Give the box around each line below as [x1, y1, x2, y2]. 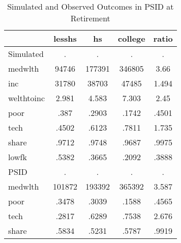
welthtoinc [8, 92, 45, 104]
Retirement [70, 12, 110, 24]
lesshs [53, 33, 77, 44]
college [118, 33, 145, 44]
